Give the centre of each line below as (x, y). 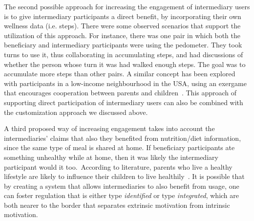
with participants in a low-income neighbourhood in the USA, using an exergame (125, 83)
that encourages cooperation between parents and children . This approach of (120, 93)
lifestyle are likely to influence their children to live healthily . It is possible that (124, 176)
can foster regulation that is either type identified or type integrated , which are (122, 195)
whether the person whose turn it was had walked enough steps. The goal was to (125, 64)
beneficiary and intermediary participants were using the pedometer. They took (123, 45)
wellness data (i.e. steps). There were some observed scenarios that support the (122, 26)
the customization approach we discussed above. (76, 112)
